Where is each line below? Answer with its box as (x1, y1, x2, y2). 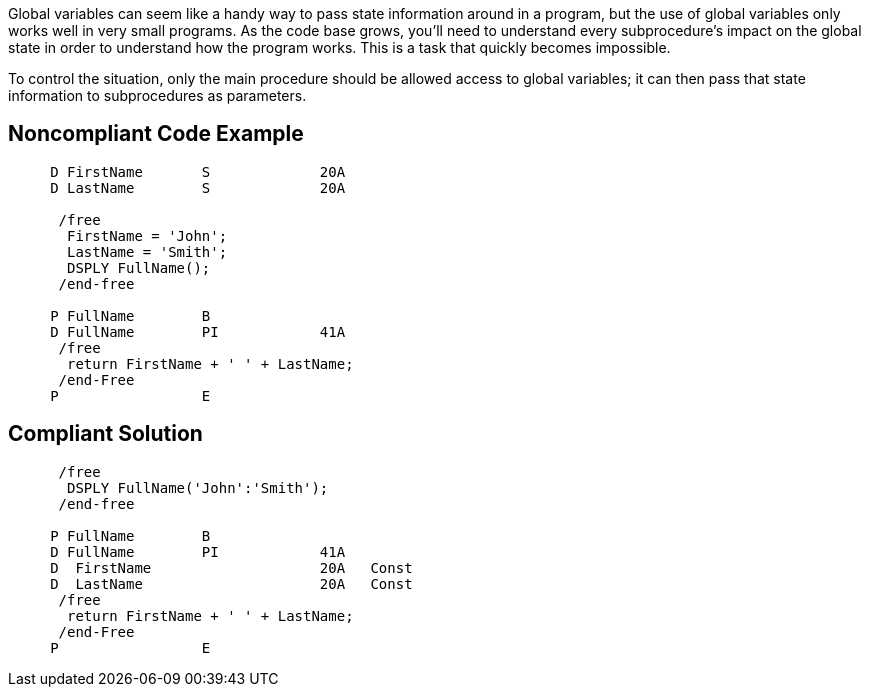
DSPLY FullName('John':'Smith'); (67, 479, 329, 496)
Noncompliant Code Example (8, 121, 304, 147)
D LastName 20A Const (50, 575, 413, 592)
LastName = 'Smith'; (67, 243, 228, 260)
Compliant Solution (8, 421, 203, 447)
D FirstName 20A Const (50, 559, 413, 576)
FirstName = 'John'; (67, 227, 228, 244)
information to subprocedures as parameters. (8, 87, 307, 104)
